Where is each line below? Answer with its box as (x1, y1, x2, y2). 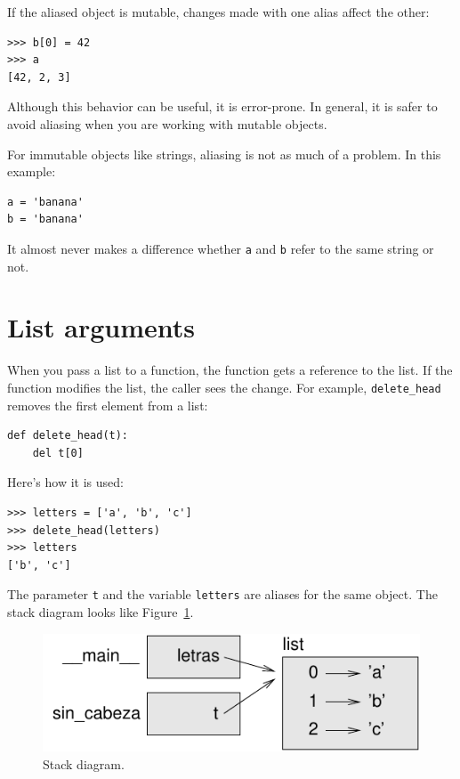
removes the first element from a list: (7, 395, 208, 414)
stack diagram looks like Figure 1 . (7, 602, 194, 621)
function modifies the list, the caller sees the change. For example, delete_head (7, 377, 441, 396)
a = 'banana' (7, 195, 84, 208)
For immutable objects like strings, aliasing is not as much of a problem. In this (7, 144, 441, 163)
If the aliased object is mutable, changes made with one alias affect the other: (7, 3, 430, 20)
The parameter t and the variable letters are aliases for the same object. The (7, 585, 438, 604)
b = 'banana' (7, 213, 84, 226)
